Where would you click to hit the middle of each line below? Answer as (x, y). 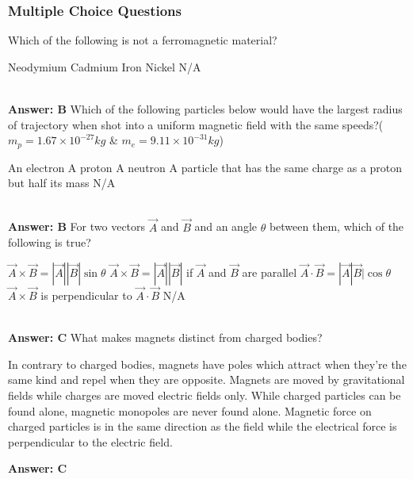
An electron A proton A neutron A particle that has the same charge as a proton (205, 167)
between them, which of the (337, 226)
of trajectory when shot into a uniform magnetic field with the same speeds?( (196, 124)
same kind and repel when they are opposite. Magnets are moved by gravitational (206, 379)
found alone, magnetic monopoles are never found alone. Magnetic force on (190, 410)
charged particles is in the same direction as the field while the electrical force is (203, 426)
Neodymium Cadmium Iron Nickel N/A (105, 66)
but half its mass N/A (62, 183)
